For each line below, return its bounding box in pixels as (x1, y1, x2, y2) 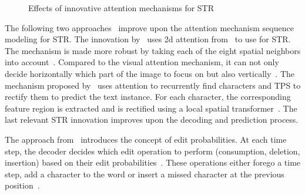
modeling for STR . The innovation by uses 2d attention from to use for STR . (5, 33, 291, 45)
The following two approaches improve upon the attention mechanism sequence (5, 21, 294, 33)
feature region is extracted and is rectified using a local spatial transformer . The (5, 102, 297, 114)
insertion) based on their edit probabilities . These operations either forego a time (5, 156, 301, 169)
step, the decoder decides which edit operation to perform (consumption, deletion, (5, 144, 300, 157)
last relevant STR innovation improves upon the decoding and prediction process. (5, 113, 299, 126)
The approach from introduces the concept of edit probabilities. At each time (5, 133, 287, 145)
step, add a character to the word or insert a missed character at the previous (5, 167, 284, 180)
